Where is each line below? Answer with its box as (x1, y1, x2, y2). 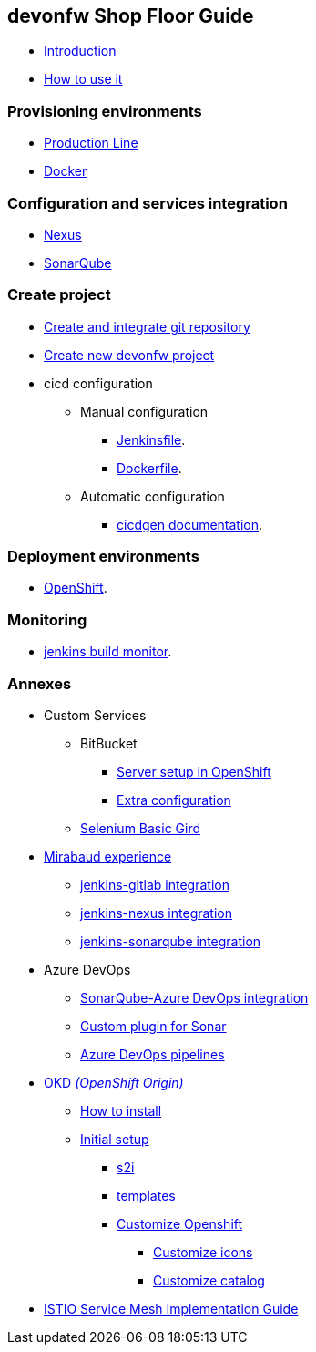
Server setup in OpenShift (117, 763, 271, 779)
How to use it (44, 71, 123, 88)
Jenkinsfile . (117, 431, 186, 448)
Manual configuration (80, 403, 209, 419)
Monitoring (7, 610, 87, 629)
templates (117, 1187, 176, 1203)
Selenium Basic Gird (80, 820, 201, 836)
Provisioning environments (7, 101, 202, 120)
